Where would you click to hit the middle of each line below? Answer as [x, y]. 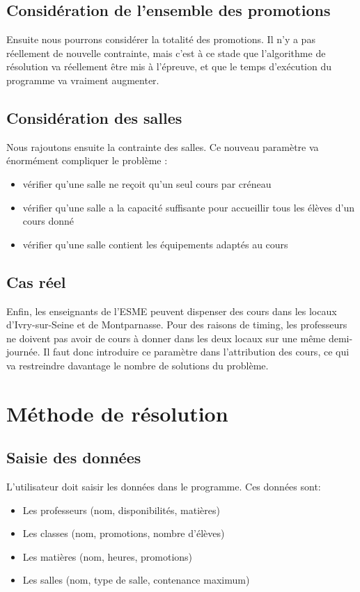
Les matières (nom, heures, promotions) [108, 556]
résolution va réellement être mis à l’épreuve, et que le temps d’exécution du [169, 66]
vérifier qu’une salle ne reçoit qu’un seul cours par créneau [147, 183]
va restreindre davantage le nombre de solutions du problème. [138, 365]
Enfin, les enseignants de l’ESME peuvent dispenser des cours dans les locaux [172, 311]
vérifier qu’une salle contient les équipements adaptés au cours [155, 244]
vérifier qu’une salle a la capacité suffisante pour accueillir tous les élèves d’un [188, 207]
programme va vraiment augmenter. [83, 80]
